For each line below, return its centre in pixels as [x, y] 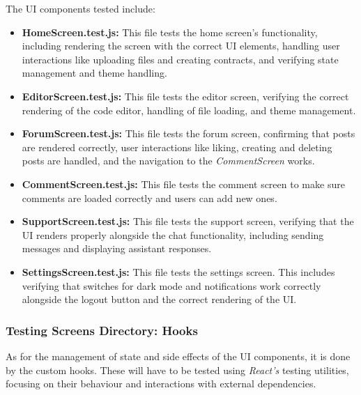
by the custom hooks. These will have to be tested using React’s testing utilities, [177, 370]
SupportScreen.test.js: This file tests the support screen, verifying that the [188, 221]
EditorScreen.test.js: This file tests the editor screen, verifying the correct [185, 96]
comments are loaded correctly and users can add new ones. [149, 197]
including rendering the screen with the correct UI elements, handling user [181, 46]
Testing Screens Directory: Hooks [102, 330]
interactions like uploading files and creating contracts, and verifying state [180, 59]
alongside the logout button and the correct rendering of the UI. [159, 299]
